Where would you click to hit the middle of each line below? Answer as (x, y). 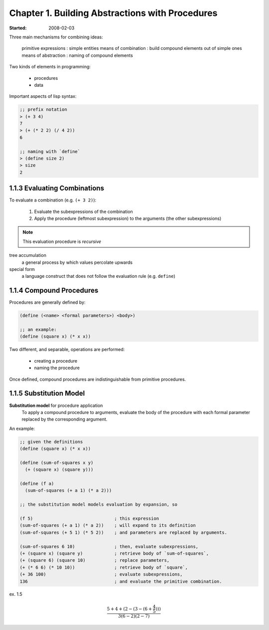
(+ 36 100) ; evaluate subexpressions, (101, 574)
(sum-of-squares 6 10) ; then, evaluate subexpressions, (109, 546)
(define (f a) (37, 484)
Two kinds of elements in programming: (50, 67)
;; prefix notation (43, 109)
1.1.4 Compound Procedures (54, 291)
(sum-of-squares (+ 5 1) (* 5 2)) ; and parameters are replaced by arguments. (124, 532)
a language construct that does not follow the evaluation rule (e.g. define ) (98, 276)
